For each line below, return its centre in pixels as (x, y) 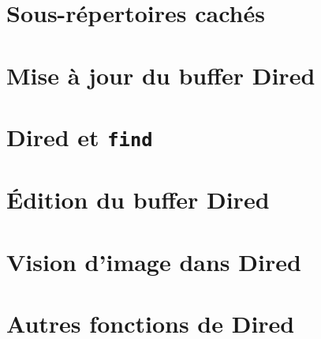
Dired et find (80, 136)
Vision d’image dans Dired (154, 261)
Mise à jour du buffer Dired (161, 75)
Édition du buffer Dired (138, 200)
